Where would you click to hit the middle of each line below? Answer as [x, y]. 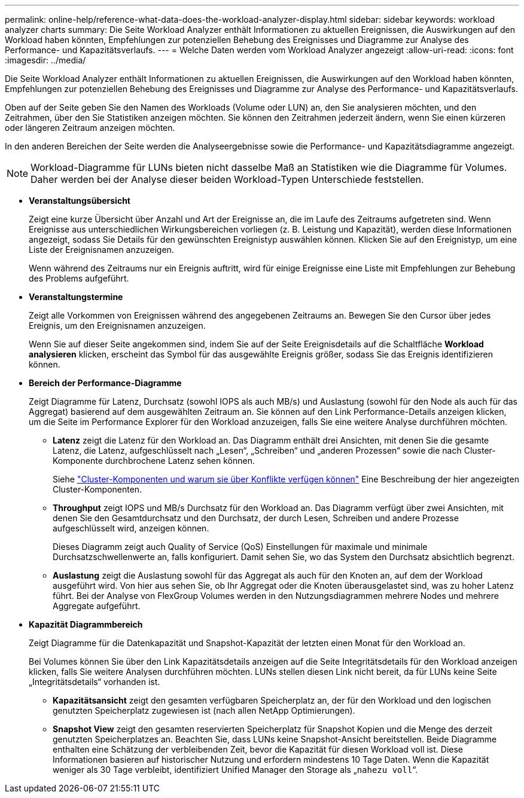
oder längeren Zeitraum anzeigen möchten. [90, 128]
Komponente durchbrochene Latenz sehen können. [154, 461]
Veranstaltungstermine [76, 297]
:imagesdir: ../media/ [45, 60]
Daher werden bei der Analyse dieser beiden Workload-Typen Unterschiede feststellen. [227, 179]
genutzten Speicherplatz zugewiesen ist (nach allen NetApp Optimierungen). [204, 710]
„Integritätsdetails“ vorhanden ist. [95, 682]
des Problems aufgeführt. [79, 278]
